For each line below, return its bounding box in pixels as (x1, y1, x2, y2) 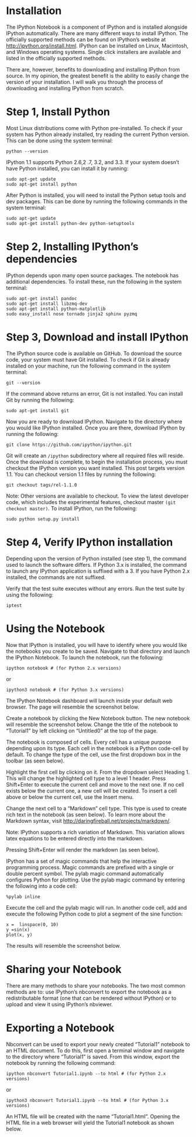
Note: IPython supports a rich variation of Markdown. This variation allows (6, 828, 185, 836)
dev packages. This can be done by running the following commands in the (6, 198, 188, 205)
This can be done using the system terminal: (6, 137, 113, 144)
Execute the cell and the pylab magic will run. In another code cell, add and (6, 904, 187, 911)
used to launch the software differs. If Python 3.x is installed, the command (6, 561, 187, 568)
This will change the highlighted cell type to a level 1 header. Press (6, 775, 166, 782)
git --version (6, 380, 41, 386)
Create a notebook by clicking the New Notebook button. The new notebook (6, 714, 190, 721)
